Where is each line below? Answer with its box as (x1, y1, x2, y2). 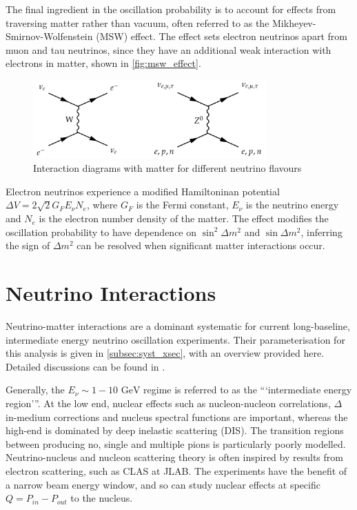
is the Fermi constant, (136, 197, 229, 212)
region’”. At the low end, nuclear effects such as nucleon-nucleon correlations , (6, 395, 331, 410)
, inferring (300, 224, 343, 239)
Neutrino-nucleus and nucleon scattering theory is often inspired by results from (6, 450, 343, 464)
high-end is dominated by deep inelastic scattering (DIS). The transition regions (6, 423, 344, 438)
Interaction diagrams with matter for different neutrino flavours (33, 161, 302, 175)
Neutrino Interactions (6, 279, 216, 307)
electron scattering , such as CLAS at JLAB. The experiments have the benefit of (6, 463, 347, 478)
